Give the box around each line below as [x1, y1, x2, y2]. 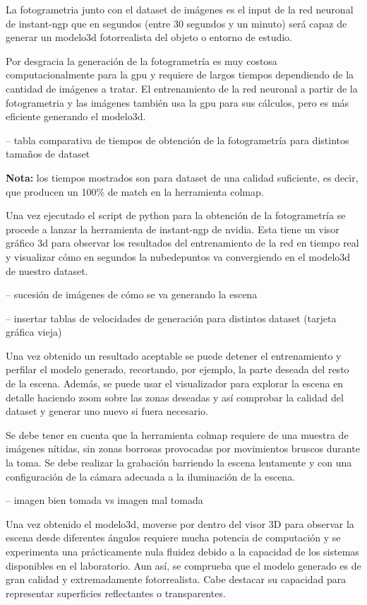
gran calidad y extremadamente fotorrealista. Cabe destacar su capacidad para [6, 572, 347, 587]
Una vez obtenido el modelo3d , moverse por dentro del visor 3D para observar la [6, 516, 354, 531]
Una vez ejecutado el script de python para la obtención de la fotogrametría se [6, 208, 346, 223]
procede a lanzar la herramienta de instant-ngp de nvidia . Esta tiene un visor [6, 221, 339, 236]
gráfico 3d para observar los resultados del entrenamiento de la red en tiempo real [6, 235, 359, 250]
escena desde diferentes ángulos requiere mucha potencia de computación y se [6, 530, 341, 545]
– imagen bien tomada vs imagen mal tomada [6, 493, 203, 507]
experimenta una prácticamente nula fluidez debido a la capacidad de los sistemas [6, 544, 359, 558]
